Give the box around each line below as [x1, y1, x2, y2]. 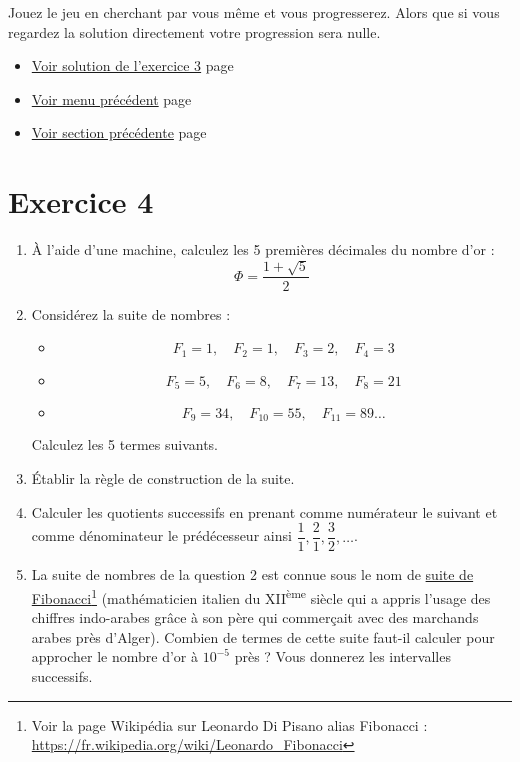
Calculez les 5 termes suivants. [31, 434, 218, 455]
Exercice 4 [8, 181, 154, 222]
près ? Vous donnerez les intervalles [234, 646, 451, 667]
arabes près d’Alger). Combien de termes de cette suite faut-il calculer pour [31, 626, 495, 647]
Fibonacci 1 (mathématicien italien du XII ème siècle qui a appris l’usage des [31, 584, 491, 608]
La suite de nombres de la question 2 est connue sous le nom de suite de [31, 564, 474, 585]
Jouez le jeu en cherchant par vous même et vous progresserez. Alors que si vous [8, 2, 500, 22]
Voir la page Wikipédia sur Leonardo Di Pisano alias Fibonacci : [31, 714, 428, 735]
